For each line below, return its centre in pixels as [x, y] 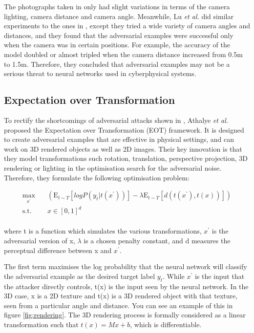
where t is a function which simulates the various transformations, [103, 231]
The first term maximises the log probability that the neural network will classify [126, 266]
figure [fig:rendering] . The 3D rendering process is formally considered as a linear [125, 315]
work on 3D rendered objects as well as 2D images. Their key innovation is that [123, 148]
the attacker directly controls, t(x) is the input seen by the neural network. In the [126, 286]
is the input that [220, 276]
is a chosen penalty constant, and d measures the [157, 241]
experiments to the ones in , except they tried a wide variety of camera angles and [127, 26]
